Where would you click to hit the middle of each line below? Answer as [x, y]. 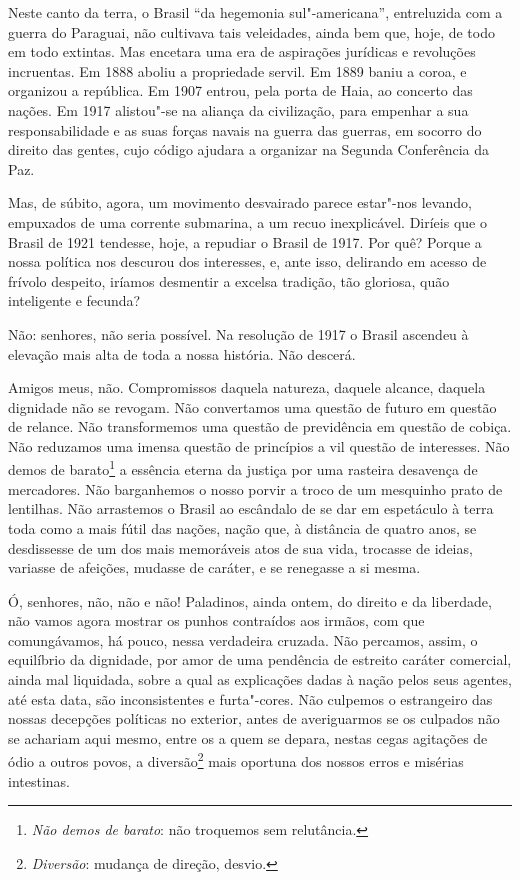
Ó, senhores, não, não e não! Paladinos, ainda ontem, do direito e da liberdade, [250, 600]
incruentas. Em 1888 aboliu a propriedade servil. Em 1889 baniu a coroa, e [237, 70]
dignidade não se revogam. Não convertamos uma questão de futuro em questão [252, 406]
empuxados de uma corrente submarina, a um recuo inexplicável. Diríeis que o [247, 221]
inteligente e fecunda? [74, 300]
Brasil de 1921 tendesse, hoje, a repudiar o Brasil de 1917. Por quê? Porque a [245, 241]
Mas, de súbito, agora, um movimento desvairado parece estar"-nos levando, [240, 202]
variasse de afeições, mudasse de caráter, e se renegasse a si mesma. [214, 567]
